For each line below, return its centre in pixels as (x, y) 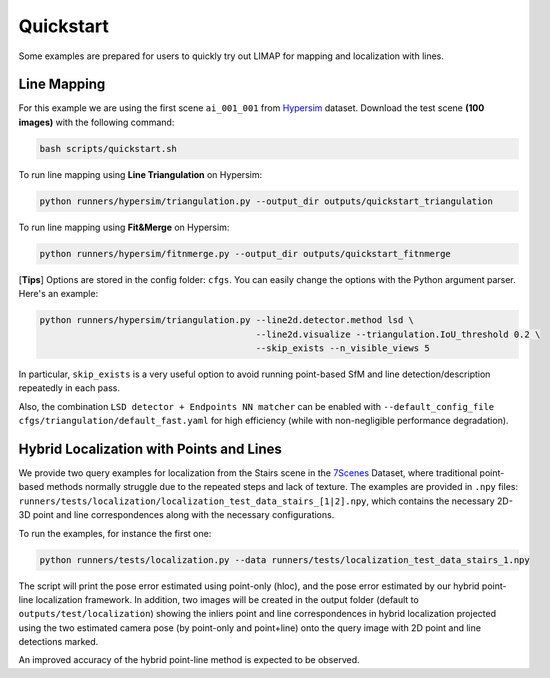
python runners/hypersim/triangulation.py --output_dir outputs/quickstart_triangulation (266, 201)
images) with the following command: (96, 122)
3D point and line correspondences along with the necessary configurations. (176, 515)
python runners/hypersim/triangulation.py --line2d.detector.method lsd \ (227, 320)
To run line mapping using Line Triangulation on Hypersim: (140, 174)
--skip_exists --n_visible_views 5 (342, 348)
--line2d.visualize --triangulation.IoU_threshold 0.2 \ (398, 334)
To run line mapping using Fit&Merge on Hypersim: (124, 227)
